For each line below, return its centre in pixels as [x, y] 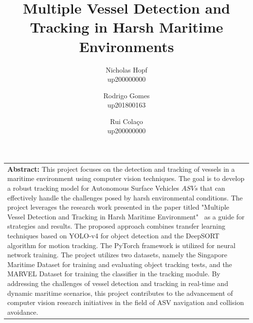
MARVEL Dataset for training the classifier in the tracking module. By [114, 274]
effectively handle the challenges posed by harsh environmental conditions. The [125, 197]
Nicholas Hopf [126, 69]
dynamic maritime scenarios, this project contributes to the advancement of [120, 293]
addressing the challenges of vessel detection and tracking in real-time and [118, 283]
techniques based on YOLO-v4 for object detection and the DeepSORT [113, 235]
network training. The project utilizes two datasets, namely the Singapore [117, 255]
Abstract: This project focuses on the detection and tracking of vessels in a [121, 169]
